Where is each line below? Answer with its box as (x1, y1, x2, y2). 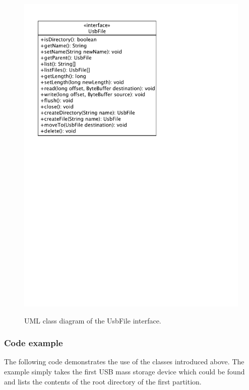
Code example (4, 337, 63, 349)
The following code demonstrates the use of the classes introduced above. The (4, 356, 244, 367)
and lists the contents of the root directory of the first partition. (4, 376, 202, 386)
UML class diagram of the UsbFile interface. (24, 315, 161, 326)
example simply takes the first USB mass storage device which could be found (4, 366, 245, 376)
